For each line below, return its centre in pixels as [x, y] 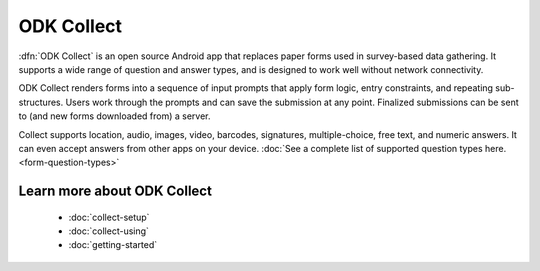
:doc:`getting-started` [113, 245]
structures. [41, 102]
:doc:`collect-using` [109, 231]
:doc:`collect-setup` [109, 217]
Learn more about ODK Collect [115, 191]
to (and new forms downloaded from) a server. [114, 116]
